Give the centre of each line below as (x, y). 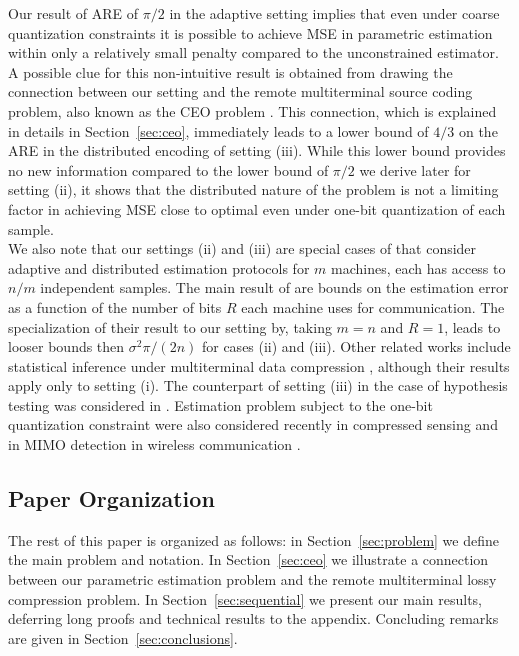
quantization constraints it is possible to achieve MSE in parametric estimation (250, 32)
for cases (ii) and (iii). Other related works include (356, 346)
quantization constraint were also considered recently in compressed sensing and (253, 424)
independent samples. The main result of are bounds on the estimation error (274, 287)
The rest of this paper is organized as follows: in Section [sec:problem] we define (253, 539)
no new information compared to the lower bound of (168, 169)
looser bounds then (66, 346)
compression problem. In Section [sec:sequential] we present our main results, (245, 598)
